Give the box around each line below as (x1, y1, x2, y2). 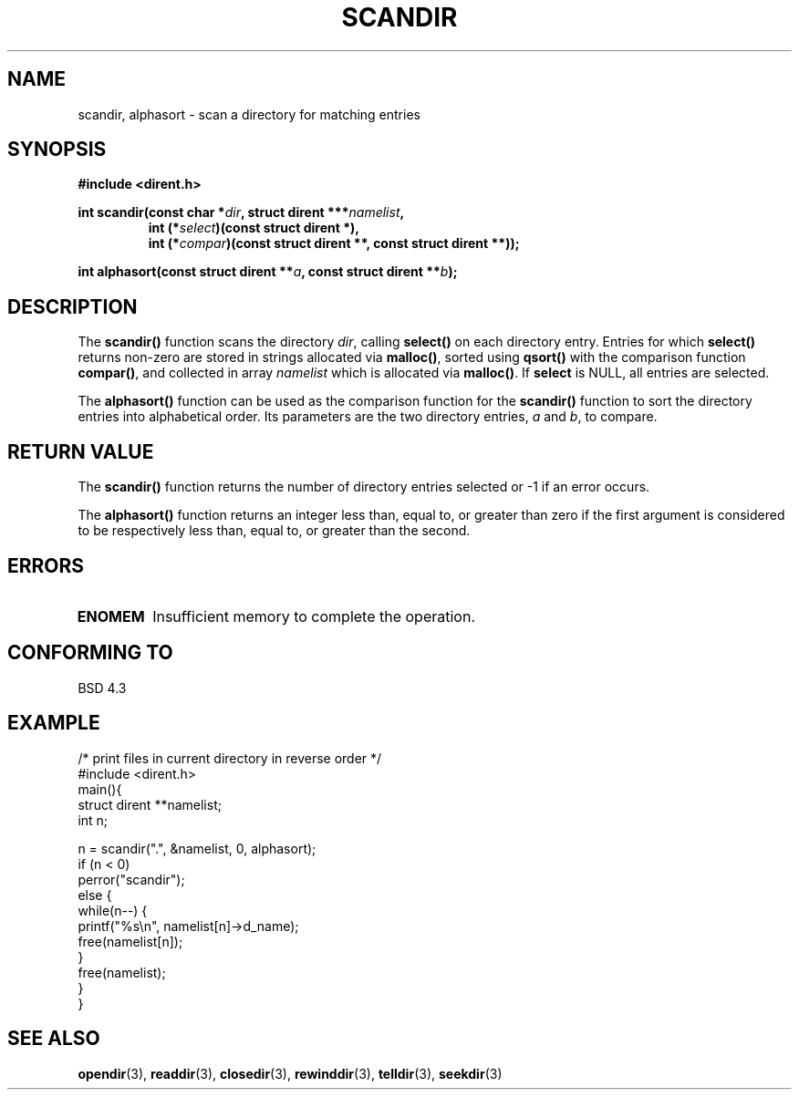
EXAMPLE (7, 711, 100, 735)
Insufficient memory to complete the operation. (152, 606, 475, 626)
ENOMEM (77, 606, 145, 626)
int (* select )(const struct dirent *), (148, 220, 359, 236)
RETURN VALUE (7, 440, 154, 463)
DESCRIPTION (7, 295, 138, 318)
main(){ (78, 781, 122, 797)
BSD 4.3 (78, 679, 127, 696)
